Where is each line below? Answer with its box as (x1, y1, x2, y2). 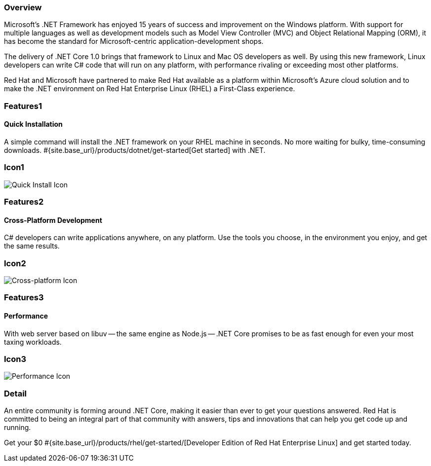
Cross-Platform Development (4, 215, 102, 224)
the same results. (4, 242, 60, 251)
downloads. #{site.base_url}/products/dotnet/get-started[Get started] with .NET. (4, 145, 266, 154)
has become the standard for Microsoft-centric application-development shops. (4, 37, 264, 46)
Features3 (4, 292, 44, 303)
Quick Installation (4, 120, 63, 129)
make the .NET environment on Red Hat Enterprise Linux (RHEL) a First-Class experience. (4, 84, 295, 93)
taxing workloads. (4, 337, 62, 346)
